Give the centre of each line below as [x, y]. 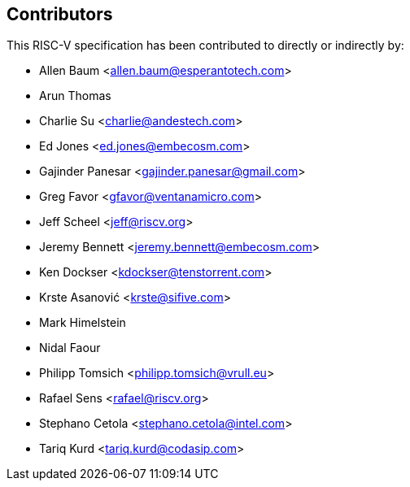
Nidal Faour [70, 348]
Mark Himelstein [83, 323]
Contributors [60, 14]
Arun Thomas [75, 96]
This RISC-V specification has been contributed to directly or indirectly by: [205, 46]
